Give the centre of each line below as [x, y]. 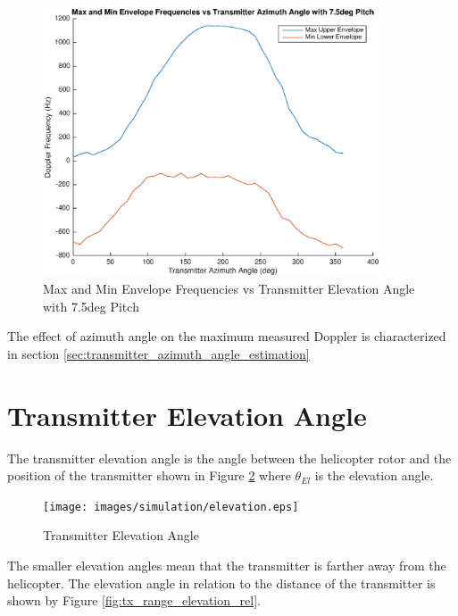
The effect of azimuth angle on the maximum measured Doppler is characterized [227, 336]
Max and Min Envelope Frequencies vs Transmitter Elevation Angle [229, 289]
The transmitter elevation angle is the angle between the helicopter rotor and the [229, 458]
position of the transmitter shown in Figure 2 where [149, 475]
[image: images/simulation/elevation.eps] [171, 507]
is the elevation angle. [374, 475]
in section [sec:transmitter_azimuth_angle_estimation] [158, 353]
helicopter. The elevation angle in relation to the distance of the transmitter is [221, 583]
